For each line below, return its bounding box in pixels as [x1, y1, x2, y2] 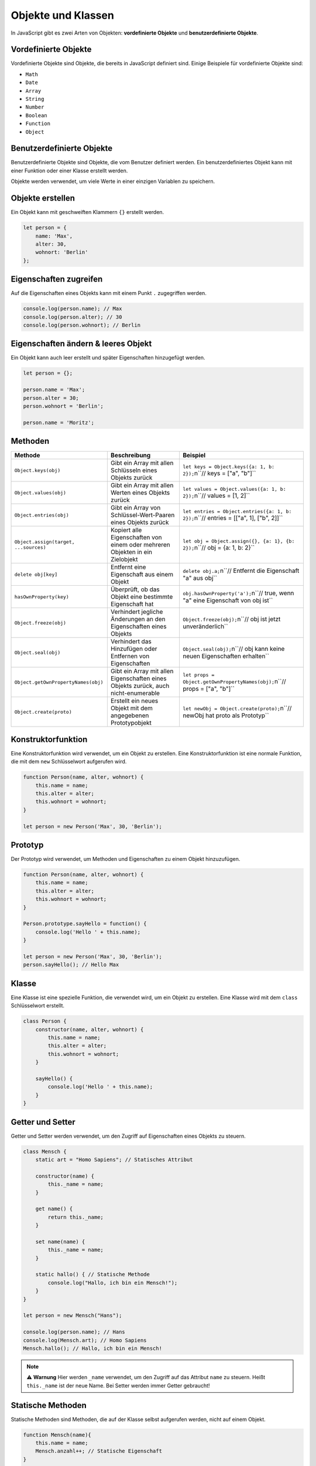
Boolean [25, 112, 48, 118]
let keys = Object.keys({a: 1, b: [182, 463, 275, 470]
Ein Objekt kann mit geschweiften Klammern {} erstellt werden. [11, 209, 164, 216]
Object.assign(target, [14, 539, 75, 545]
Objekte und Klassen [11, 9, 114, 22]
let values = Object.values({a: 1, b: [182, 486, 286, 492]
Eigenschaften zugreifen [11, 274, 103, 284]
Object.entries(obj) [14, 512, 70, 518]
